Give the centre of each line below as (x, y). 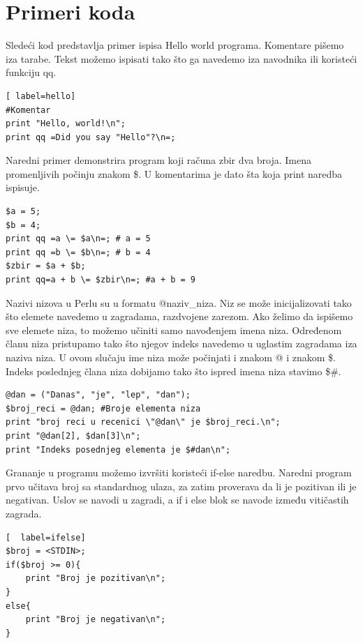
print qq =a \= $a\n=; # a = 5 (78, 239)
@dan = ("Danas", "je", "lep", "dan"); (98, 395)
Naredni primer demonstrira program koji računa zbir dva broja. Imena (159, 160)
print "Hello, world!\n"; (66, 124)
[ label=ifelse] (46, 537)
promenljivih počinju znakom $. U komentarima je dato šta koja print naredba (174, 173)
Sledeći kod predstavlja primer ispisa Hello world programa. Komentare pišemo (175, 45)
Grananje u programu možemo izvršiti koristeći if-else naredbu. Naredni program (179, 472)
